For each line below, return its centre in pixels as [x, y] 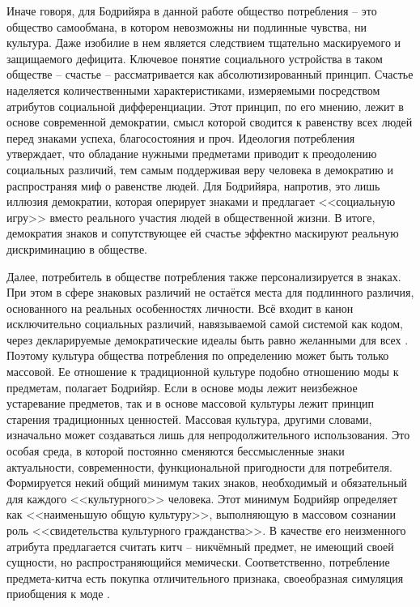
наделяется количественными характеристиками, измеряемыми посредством [193, 90]
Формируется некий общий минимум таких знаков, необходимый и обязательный [207, 483]
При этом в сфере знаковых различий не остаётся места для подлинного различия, [210, 292]
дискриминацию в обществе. [77, 248]
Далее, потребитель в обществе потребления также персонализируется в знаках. [204, 276]
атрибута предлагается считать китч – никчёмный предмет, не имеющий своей [200, 546]
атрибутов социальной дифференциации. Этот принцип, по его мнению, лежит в [205, 106]
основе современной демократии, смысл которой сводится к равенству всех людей [210, 122]
